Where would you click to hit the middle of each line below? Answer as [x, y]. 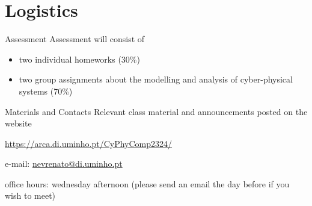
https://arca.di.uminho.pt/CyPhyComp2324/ [89, 143]
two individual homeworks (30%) [79, 59]
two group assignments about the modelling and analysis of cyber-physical [156, 79]
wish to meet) [30, 195]
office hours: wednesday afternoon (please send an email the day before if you [147, 183]
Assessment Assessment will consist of [75, 39]
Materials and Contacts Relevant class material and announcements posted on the [156, 111]
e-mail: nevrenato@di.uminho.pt [64, 164]
